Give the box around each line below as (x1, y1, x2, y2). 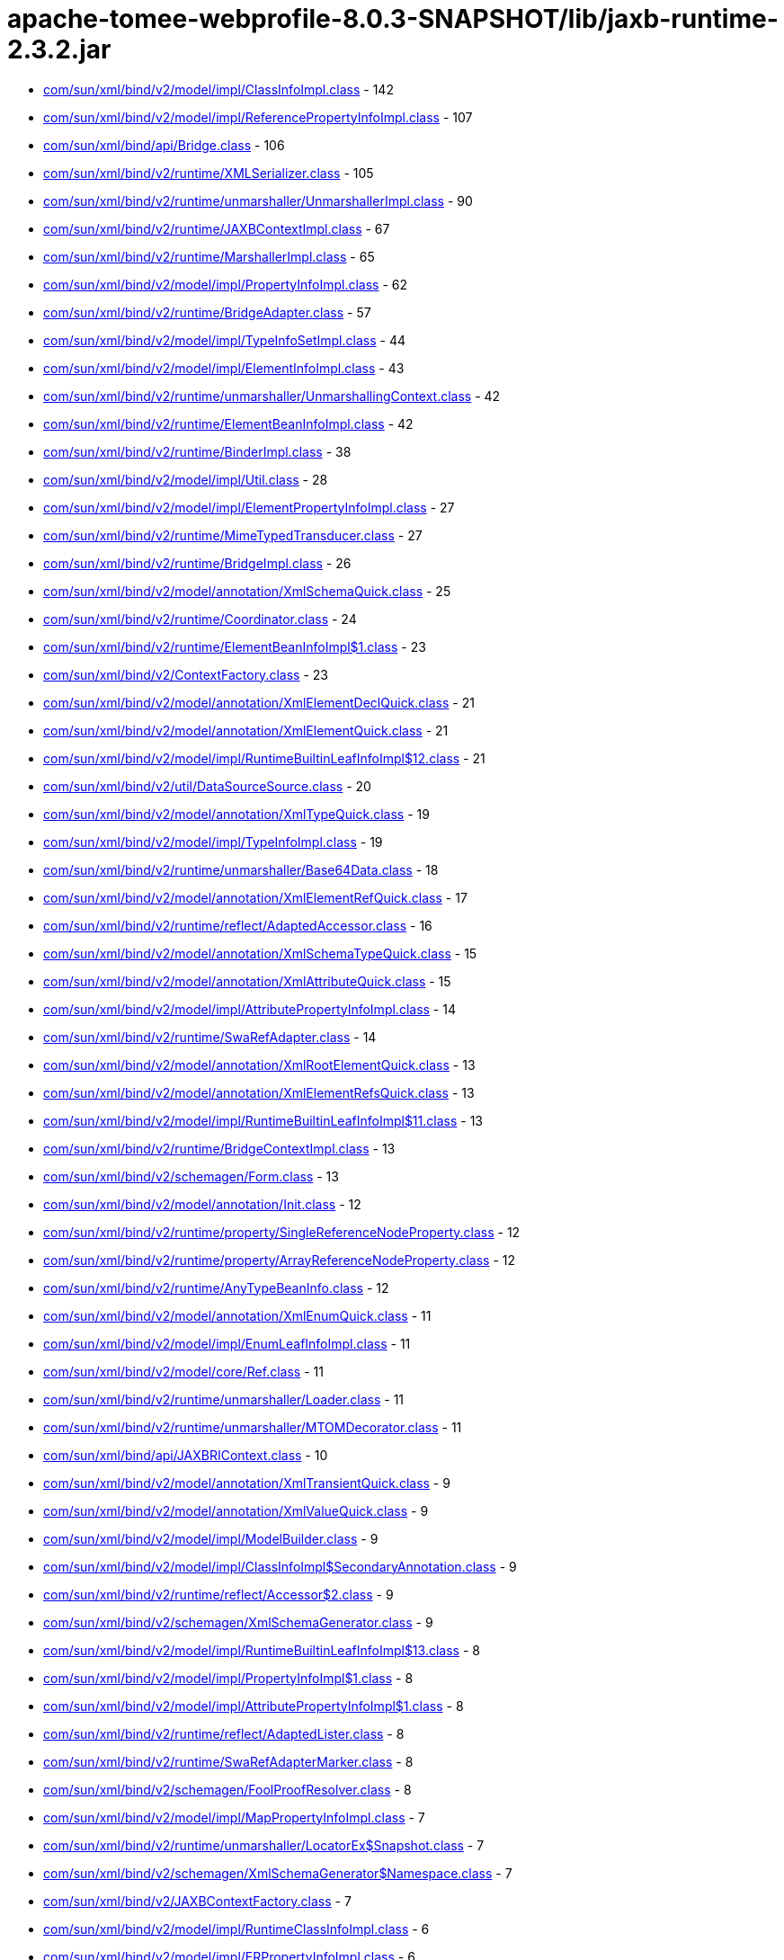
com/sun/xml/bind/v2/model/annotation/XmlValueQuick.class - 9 (43, 1502, 429, 1519)
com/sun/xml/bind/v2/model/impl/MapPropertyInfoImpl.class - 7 (43, 1809, 425, 1825)
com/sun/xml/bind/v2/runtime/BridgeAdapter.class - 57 (43, 304, 371, 320)
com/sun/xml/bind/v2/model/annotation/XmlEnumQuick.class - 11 (43, 1307, 432, 1323)
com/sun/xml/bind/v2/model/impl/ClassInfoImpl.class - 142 (43, 81, 394, 97)
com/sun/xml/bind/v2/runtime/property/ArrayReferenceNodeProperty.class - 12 (43, 1252, 515, 1268)
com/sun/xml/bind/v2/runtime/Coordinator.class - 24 (43, 610, 357, 627)
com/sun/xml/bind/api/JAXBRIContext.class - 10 (43, 1447, 328, 1463)
